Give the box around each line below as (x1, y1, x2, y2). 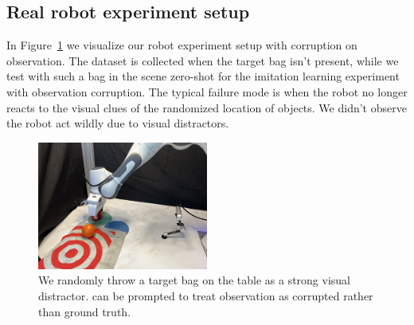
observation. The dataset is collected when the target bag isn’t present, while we (6, 52, 399, 69)
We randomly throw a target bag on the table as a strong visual (38, 272, 350, 288)
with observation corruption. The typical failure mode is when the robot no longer (6, 83, 408, 100)
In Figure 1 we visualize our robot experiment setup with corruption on (6, 37, 357, 53)
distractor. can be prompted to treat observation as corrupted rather (38, 287, 373, 303)
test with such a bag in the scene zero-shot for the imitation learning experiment (6, 68, 400, 84)
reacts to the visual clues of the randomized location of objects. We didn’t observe (6, 99, 407, 116)
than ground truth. (38, 303, 131, 319)
